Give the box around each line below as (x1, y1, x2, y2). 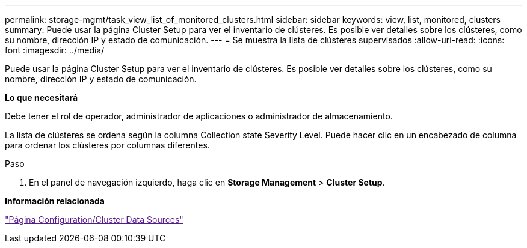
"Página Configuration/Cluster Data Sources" (5, 214, 183, 225)
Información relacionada (5, 196, 105, 206)
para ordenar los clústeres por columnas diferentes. (5, 140, 210, 150)
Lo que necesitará (5, 92, 78, 103)
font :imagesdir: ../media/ (5, 45, 105, 55)
